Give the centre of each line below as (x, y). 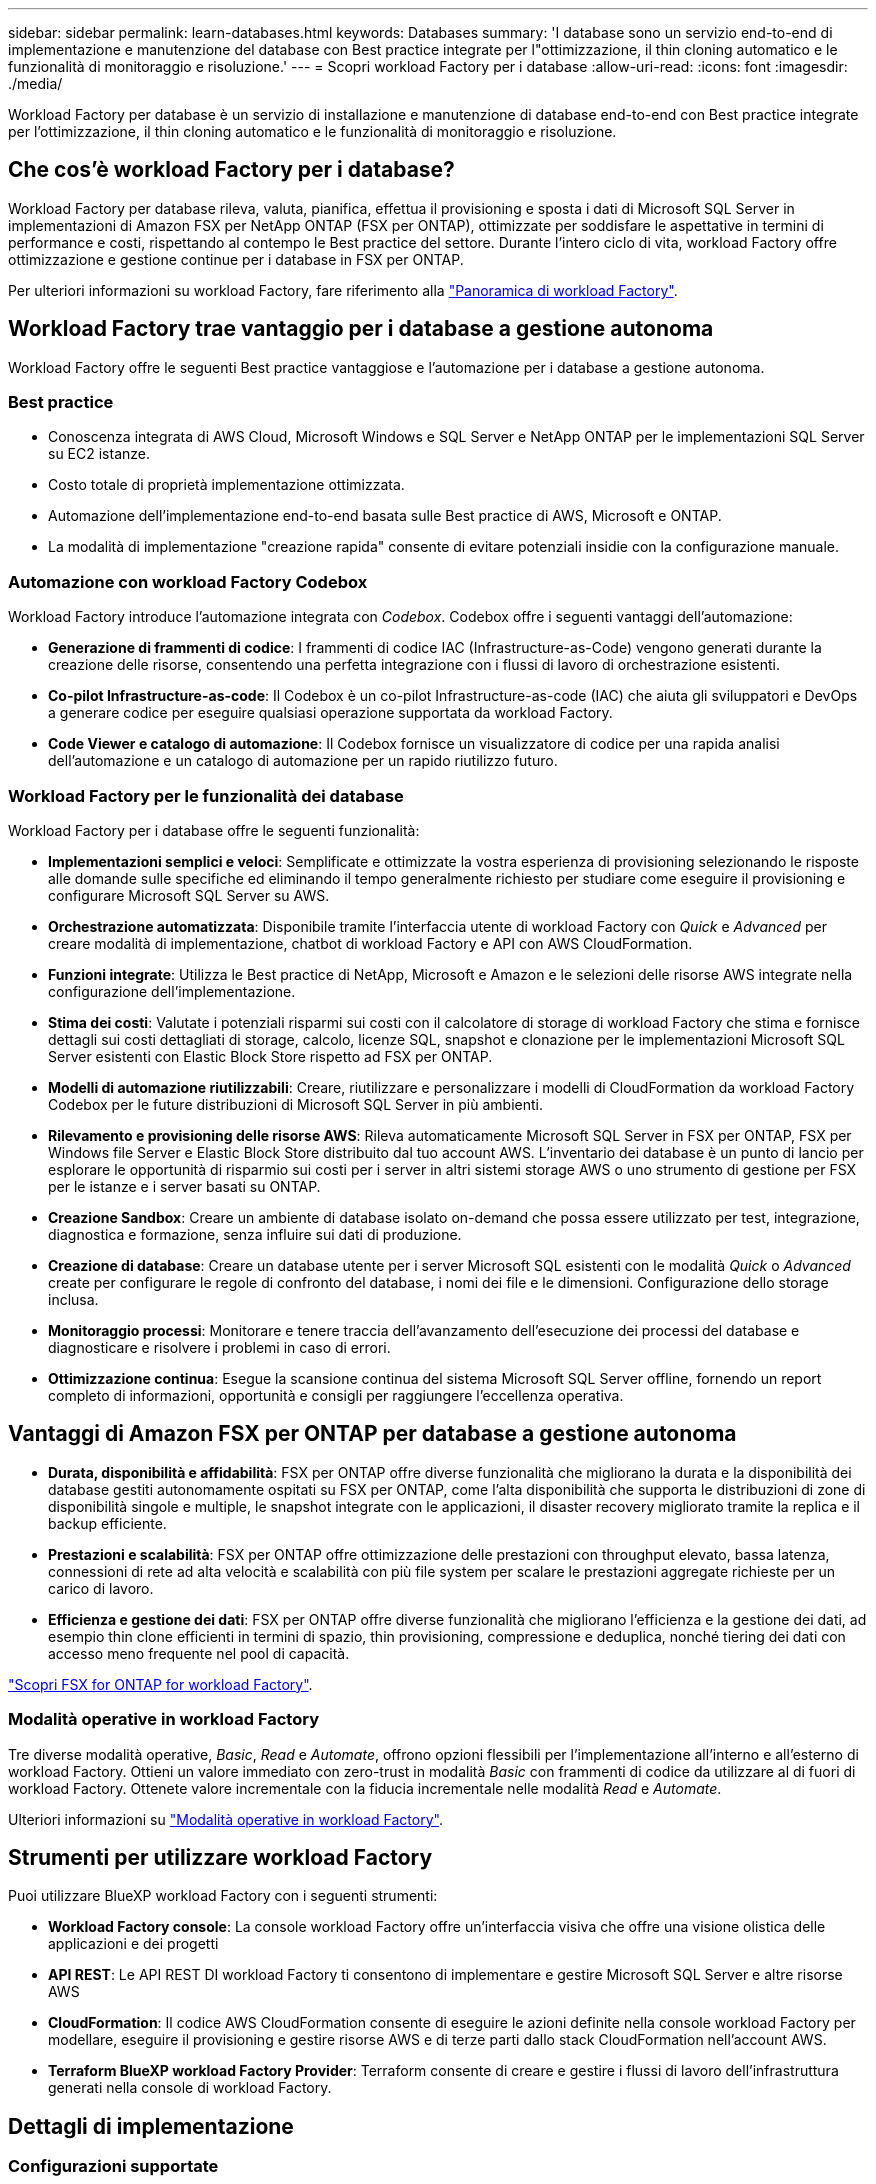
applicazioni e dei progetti (133, 1944)
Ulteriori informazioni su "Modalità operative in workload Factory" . (225, 1819)
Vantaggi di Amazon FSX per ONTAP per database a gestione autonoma (372, 1434)
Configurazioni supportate (113, 2166)
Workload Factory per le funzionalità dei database (206, 795)
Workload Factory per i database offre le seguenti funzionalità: (214, 830)
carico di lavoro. (101, 1588)
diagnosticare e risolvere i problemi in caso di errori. (219, 1347)
